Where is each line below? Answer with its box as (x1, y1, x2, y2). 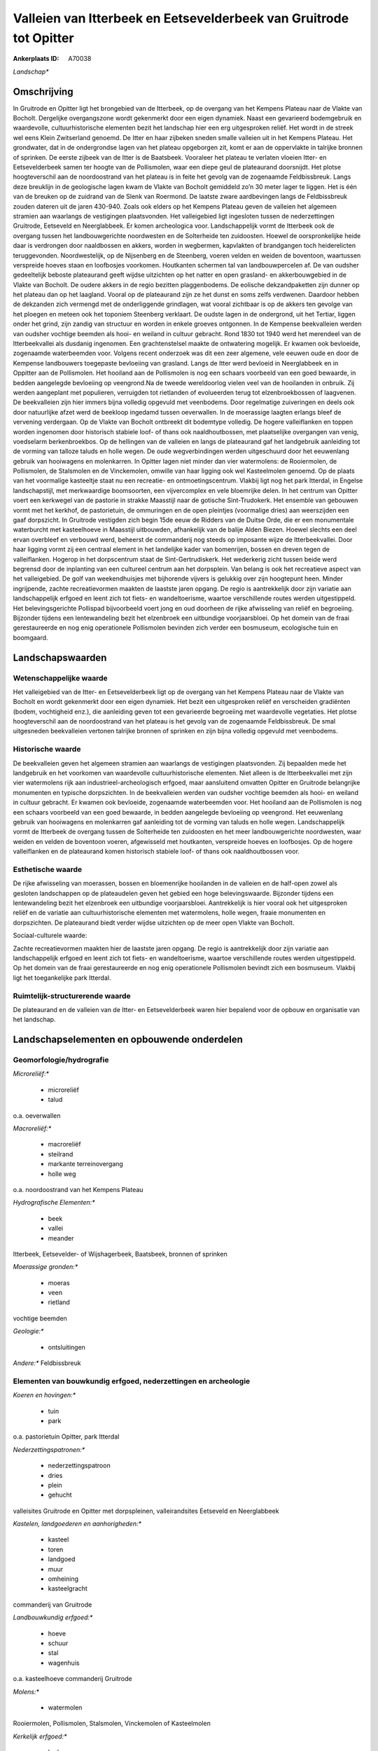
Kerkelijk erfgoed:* (13, 1732, 67, 1740)
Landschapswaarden (13, 651, 107, 663)
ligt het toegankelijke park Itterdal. (13, 974, 111, 982)
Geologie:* (13, 1327, 44, 1336)
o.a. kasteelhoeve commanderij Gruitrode (13, 1675, 132, 1683)
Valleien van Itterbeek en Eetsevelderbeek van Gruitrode (13, 11, 349, 26)
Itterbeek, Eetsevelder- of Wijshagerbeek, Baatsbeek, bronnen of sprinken (13, 1250, 227, 1258)
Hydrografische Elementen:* (13, 1198, 95, 1207)
